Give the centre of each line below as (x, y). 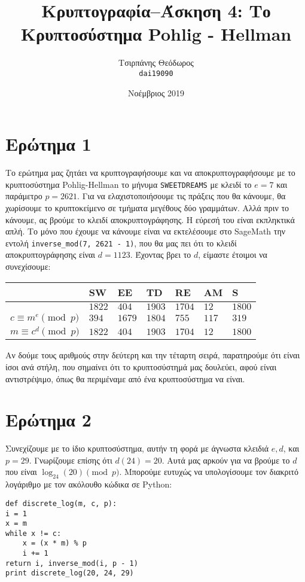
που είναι (21, 472)
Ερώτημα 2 (48, 420)
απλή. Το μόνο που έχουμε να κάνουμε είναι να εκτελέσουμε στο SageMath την (146, 231)
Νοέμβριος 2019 (156, 92)
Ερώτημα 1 (48, 144)
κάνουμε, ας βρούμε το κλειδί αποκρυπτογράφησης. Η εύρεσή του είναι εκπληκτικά (150, 219)
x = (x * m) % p (55, 543)
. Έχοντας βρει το (161, 255)
